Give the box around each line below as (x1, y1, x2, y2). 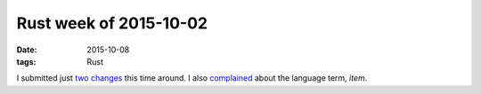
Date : (16, 44, 37, 55)
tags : (16, 56, 37, 67)
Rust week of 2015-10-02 (16, 13, 208, 33)
